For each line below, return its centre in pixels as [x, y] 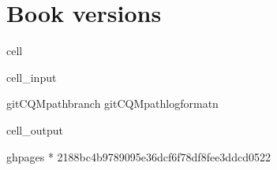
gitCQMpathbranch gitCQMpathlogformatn [112, 103]
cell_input [32, 77]
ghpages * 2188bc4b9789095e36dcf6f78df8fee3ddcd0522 [138, 156]
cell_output [35, 129]
